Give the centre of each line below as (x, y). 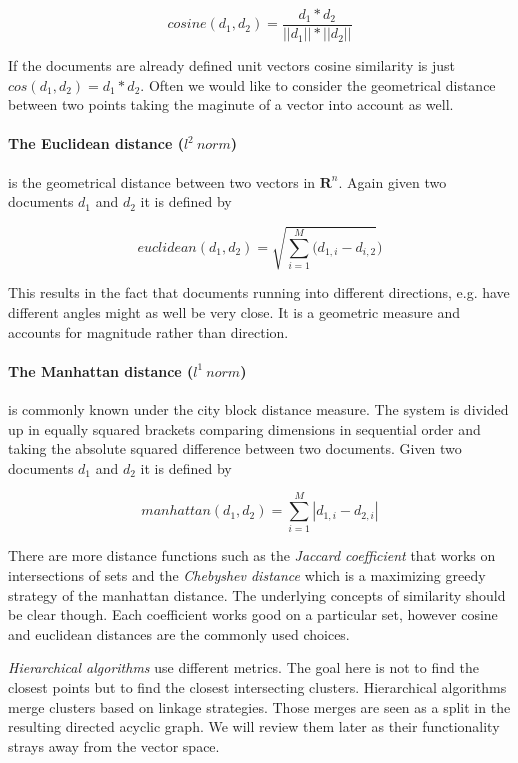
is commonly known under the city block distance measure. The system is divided (258, 408)
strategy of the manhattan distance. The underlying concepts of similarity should (257, 594)
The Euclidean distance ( (96, 143)
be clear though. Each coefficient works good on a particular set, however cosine (253, 614)
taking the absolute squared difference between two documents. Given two (235, 448)
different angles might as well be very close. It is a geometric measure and (234, 311)
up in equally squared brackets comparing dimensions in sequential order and (244, 428)
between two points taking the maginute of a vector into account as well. (231, 104)
